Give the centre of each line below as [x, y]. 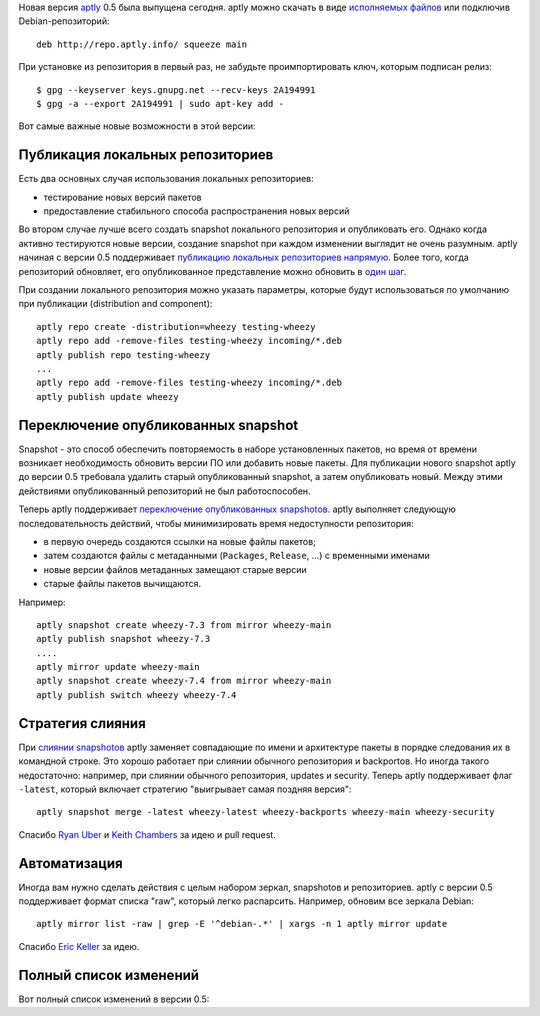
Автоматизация [71, 863]
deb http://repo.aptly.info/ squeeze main [142, 44]
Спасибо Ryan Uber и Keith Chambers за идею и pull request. [147, 834]
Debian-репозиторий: [64, 21]
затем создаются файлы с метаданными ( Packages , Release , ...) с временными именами [236, 556]
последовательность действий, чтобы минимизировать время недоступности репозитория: [216, 523]
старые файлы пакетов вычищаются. [122, 584]
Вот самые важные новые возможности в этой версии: [137, 126]
